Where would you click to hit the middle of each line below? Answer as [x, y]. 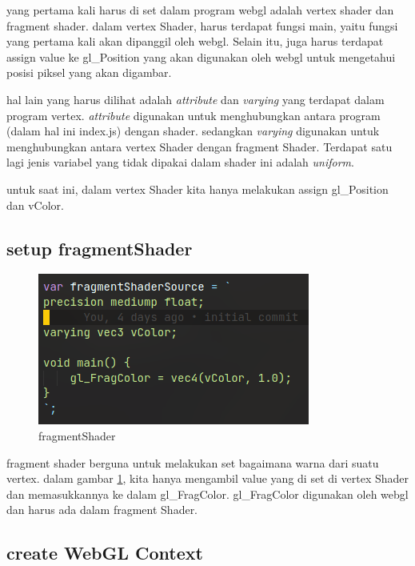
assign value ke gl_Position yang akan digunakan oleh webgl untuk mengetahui [201, 56]
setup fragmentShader [100, 248]
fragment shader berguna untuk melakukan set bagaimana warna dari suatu [193, 462]
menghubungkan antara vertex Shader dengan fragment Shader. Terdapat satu [200, 146]
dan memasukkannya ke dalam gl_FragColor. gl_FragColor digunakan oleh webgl [207, 494]
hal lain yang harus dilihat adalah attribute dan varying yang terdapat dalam [196, 99]
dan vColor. [36, 205]
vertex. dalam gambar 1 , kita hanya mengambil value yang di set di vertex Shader [208, 478]
